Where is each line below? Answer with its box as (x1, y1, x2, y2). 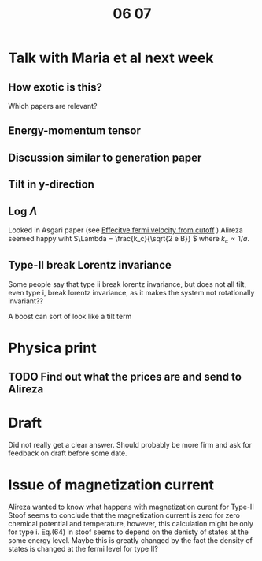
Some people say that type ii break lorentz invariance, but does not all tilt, (8, 279, 246, 288)
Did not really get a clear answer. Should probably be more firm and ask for (8, 440, 253, 450)
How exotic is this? (8, 80, 102, 94)
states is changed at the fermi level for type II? (8, 544, 159, 554)
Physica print (8, 339, 97, 357)
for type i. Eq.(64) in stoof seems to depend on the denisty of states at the (8, 527, 249, 537)
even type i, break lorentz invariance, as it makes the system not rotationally (8, 288, 255, 297)
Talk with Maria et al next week (8, 49, 214, 67)
